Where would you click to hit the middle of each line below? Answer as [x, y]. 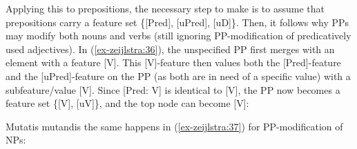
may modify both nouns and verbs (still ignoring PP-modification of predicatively [178, 36]
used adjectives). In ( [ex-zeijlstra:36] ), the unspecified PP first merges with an [170, 49]
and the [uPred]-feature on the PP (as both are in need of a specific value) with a [178, 76]
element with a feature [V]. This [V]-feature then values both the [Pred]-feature [173, 62]
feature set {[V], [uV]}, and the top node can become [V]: [127, 103]
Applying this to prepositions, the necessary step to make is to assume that [165, 8]
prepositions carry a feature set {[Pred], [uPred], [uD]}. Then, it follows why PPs [177, 22]
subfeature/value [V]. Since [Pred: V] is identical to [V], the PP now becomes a [173, 89]
